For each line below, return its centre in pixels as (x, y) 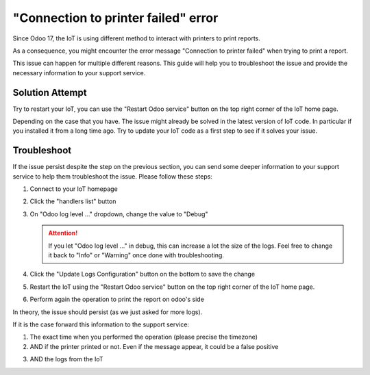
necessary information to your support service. (79, 73)
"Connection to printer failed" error (115, 18)
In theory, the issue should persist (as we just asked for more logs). (108, 312)
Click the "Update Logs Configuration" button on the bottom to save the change (143, 274)
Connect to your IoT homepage (74, 189)
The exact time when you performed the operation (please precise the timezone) (144, 337)
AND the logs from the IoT (66, 359)
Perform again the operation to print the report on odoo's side (117, 299)
